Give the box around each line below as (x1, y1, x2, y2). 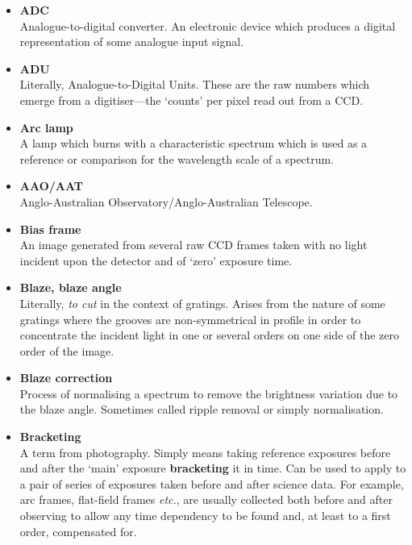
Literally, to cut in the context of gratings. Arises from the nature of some (19, 294, 385, 311)
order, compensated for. (19, 522, 137, 539)
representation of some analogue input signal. (19, 33, 244, 50)
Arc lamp (19, 119, 73, 135)
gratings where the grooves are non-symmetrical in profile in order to (19, 310, 361, 327)
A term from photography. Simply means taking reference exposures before (19, 443, 391, 460)
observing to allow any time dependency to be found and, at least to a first (19, 507, 391, 524)
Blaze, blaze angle (19, 279, 122, 296)
